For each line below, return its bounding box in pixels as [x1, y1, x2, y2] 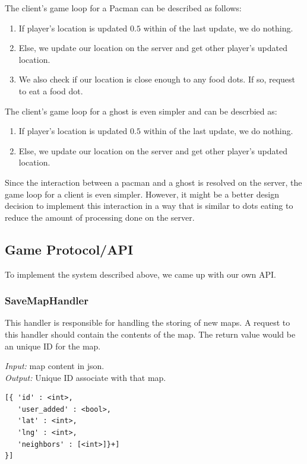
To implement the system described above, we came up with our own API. [5, 268, 277, 280]
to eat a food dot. [18, 84, 83, 97]
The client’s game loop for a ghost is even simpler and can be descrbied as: [5, 104, 277, 117]
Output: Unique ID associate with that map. [5, 371, 166, 383]
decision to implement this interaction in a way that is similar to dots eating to [5, 199, 293, 212]
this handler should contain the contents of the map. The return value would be [5, 328, 296, 340]
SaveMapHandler [5, 293, 88, 308]
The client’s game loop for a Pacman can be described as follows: [5, 2, 242, 14]
